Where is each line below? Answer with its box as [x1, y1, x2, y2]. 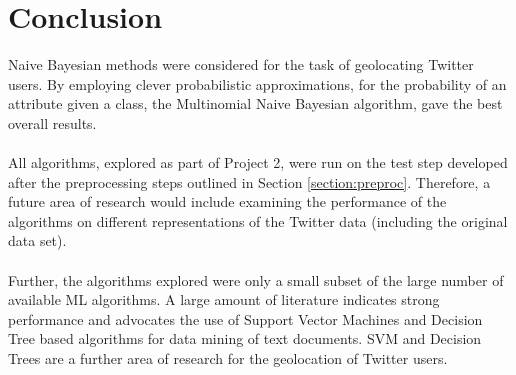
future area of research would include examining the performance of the [8, 191, 447, 212]
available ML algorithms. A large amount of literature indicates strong [8, 289, 440, 310]
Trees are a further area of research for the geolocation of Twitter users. [8, 348, 448, 369]
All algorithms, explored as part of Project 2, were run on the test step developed [8, 152, 508, 173]
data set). [8, 230, 67, 251]
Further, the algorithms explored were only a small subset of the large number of [8, 269, 504, 290]
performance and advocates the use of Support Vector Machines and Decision [8, 308, 483, 329]
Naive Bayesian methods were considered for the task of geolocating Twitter [8, 54, 474, 75]
